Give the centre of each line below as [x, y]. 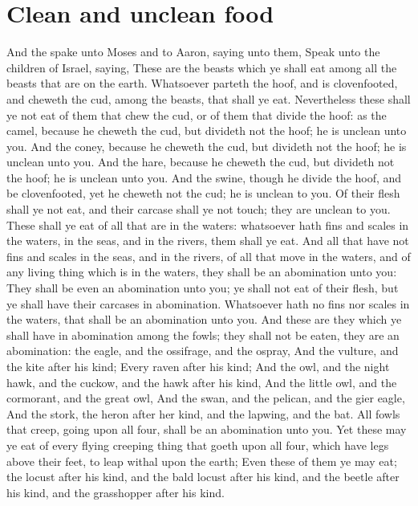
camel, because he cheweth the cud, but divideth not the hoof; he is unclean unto [207, 131]
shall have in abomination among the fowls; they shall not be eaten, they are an [203, 335]
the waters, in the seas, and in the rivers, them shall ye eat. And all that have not [208, 241]
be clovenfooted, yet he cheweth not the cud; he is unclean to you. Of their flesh [203, 193]
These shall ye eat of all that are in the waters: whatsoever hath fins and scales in [208, 224]
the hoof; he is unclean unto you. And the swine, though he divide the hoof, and [204, 177]
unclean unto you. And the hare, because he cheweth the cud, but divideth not [201, 162]
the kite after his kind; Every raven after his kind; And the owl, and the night [198, 366]
